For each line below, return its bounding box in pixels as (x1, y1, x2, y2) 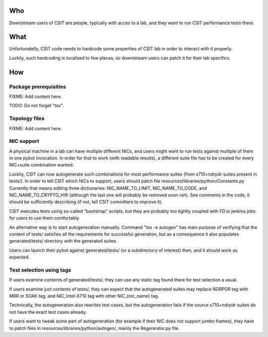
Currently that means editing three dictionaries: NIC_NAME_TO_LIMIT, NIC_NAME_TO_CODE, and (9, 185, 207, 191)
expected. (9, 254, 30, 260)
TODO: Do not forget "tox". (9, 102, 64, 109)
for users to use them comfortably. (9, 215, 80, 221)
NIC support (9, 138, 40, 145)
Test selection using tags (9, 266, 71, 273)
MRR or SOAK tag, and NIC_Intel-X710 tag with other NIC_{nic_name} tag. (9, 293, 159, 299)
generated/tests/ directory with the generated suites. (9, 238, 118, 244)
